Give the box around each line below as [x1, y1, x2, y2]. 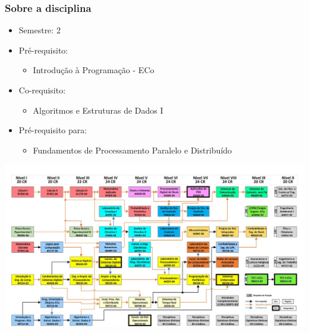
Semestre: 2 [18, 24, 61, 36]
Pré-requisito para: [18, 124, 87, 136]
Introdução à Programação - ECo [33, 64, 154, 76]
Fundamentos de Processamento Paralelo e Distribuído [33, 143, 232, 156]
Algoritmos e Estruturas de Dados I [33, 104, 163, 116]
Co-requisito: [18, 84, 66, 96]
